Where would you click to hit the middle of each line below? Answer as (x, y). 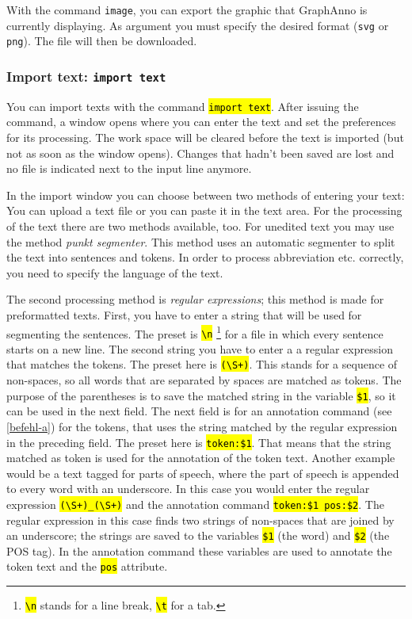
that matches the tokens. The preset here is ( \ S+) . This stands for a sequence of (202, 364)
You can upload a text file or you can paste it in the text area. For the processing (204, 210)
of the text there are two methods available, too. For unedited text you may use (200, 225)
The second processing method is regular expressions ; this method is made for (195, 299)
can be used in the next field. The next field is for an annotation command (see (199, 411)
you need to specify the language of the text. (115, 272)
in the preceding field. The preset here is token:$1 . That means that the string (199, 442)
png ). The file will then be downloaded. (102, 41)
